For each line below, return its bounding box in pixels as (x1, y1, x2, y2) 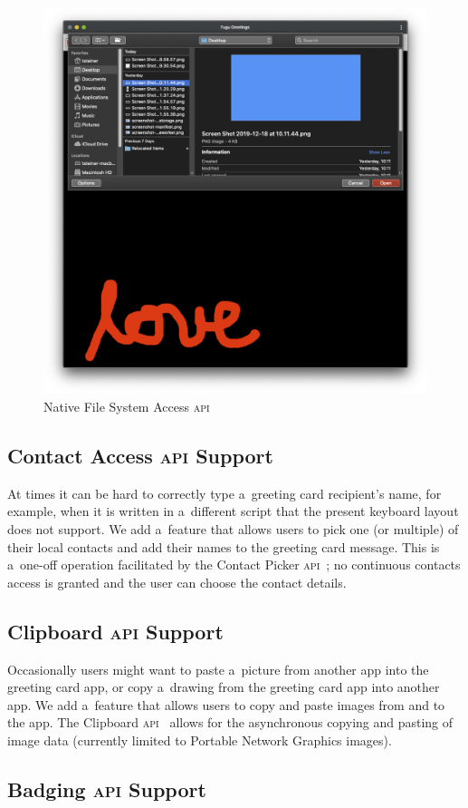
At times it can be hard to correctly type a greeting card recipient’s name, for (7, 483, 442, 502)
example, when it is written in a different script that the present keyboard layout (7, 501, 459, 521)
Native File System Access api (43, 397, 210, 416)
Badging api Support (7, 775, 206, 803)
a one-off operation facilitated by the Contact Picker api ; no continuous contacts (7, 555, 461, 574)
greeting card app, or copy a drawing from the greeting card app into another (7, 677, 440, 696)
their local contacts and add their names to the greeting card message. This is (7, 537, 440, 556)
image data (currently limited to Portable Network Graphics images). (7, 731, 392, 750)
